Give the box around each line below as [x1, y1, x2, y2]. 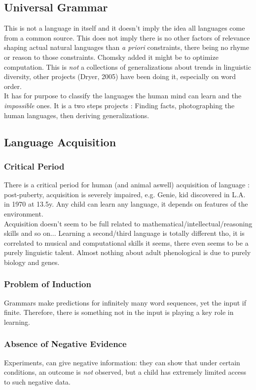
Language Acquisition [4, 134, 116, 149]
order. [4, 81, 22, 91]
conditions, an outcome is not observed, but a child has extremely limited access [4, 367, 247, 377]
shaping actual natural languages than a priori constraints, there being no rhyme [4, 42, 249, 52]
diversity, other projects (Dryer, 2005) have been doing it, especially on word [4, 71, 236, 82]
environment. [4, 208, 43, 218]
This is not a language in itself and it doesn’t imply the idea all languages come [4, 23, 245, 33]
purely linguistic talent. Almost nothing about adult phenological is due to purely [4, 247, 251, 258]
